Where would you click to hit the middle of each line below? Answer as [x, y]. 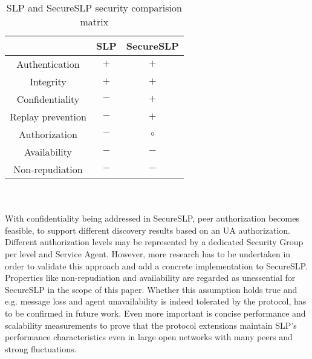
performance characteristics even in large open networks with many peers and [149, 337]
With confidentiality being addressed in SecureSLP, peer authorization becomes [152, 218]
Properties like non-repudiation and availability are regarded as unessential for [150, 278]
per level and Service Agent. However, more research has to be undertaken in [148, 253]
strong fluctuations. [41, 348]
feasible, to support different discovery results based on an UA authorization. [148, 230]
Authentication [48, 64]
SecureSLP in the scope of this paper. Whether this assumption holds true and [151, 289]
